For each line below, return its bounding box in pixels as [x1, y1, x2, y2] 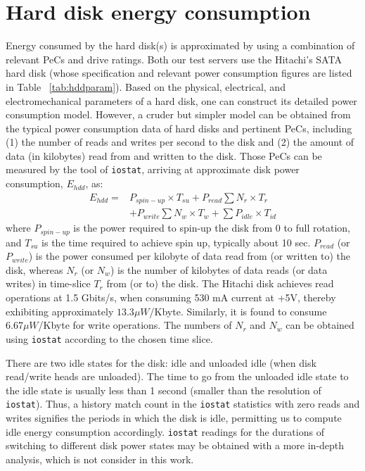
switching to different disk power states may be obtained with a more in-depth [6, 438, 345, 453]
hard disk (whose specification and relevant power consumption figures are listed [6, 65, 352, 80]
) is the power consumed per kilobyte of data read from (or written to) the [28, 249, 351, 263]
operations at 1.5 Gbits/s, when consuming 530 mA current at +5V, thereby [6, 290, 336, 305]
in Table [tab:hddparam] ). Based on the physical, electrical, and [6, 79, 286, 94]
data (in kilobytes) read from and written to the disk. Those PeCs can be [6, 148, 322, 163]
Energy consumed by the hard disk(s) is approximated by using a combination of [6, 38, 355, 53]
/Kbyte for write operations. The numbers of [38, 318, 232, 332]
